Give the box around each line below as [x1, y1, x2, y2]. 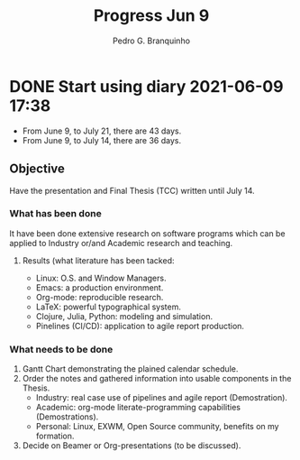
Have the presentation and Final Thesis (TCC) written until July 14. [9, 185, 255, 196]
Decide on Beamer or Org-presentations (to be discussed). [22, 440, 241, 451]
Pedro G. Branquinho [112, 35, 191, 46]
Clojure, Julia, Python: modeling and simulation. [35, 310, 214, 321]
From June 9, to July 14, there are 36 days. [22, 134, 182, 145]
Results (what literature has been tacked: [22, 254, 175, 266]
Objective [9, 161, 66, 177]
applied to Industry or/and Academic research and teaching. [9, 237, 233, 248]
